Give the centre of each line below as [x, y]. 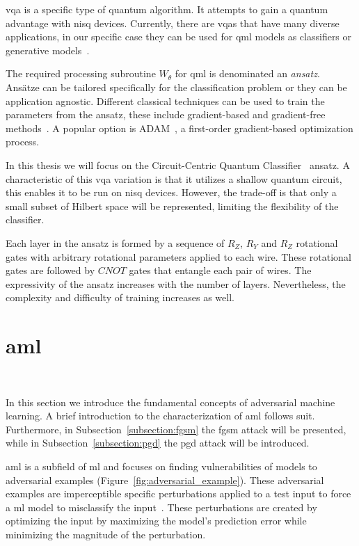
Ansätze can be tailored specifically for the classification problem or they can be [176, 87]
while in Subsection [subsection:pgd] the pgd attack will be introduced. [158, 443]
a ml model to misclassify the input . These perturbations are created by [161, 507]
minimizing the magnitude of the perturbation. [106, 534]
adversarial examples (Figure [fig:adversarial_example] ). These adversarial [165, 480]
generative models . [48, 50]
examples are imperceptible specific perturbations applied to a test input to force [178, 493]
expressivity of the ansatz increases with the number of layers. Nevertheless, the [176, 283]
